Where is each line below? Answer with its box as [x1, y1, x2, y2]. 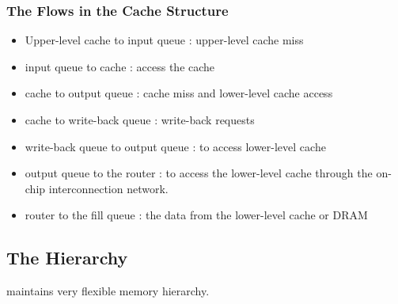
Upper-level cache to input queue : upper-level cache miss [25, 32, 304, 48]
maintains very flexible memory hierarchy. [6, 283, 210, 299]
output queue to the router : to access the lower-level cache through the [25, 165, 373, 181]
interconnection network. [48, 180, 169, 196]
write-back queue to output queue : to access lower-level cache [25, 138, 326, 154]
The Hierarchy [6, 245, 128, 270]
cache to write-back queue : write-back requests [25, 112, 255, 127]
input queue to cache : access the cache [25, 58, 215, 74]
